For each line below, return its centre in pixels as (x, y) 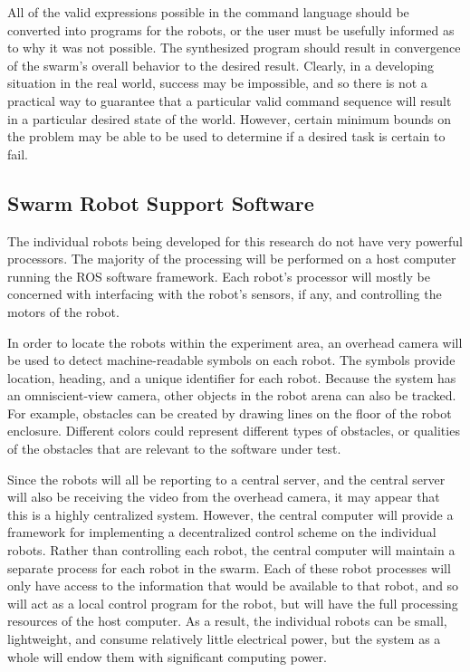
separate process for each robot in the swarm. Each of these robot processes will (229, 567)
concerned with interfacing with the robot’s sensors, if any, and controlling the (225, 294)
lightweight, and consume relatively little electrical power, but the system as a (224, 639)
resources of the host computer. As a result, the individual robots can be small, (227, 621)
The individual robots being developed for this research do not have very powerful (235, 240)
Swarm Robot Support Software (161, 202)
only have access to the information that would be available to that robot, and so (233, 586)
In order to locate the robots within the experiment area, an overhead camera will (235, 342)
